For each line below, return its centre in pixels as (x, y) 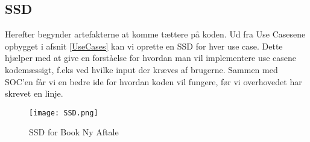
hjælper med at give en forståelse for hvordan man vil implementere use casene (151, 58)
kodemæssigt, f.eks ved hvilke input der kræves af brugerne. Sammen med (141, 69)
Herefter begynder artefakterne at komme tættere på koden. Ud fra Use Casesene (155, 34)
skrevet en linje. (34, 93)
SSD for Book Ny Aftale (74, 132)
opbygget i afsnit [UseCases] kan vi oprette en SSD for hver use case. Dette (144, 46)
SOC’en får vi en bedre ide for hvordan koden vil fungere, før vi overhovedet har (153, 81)
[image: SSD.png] (64, 113)
